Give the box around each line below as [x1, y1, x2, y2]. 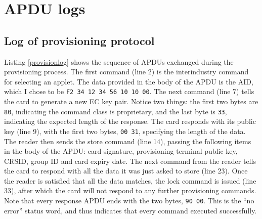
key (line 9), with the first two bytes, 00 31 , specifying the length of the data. [4, 125, 246, 136]
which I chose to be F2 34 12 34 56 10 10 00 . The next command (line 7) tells [4, 86, 254, 97]
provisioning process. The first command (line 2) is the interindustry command [4, 66, 249, 77]
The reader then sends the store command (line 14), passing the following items [4, 136, 251, 146]
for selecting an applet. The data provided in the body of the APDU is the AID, [4, 76, 253, 86]
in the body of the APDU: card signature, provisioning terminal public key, [4, 146, 238, 156]
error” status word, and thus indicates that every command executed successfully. [4, 205, 257, 215]
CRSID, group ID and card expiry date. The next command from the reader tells [4, 155, 256, 166]
